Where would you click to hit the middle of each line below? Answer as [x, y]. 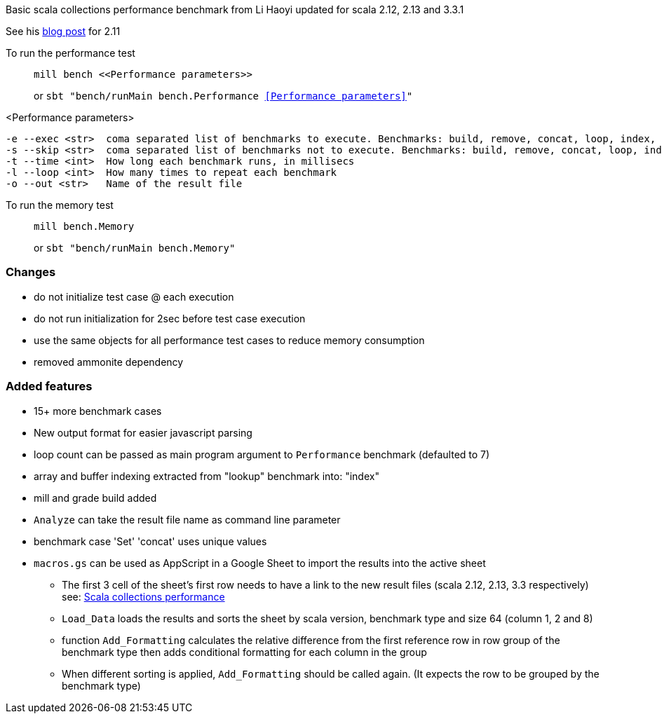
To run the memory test [60, 205]
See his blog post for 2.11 [63, 31]
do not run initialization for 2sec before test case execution [170, 318]
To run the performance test [70, 53]
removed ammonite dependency [109, 362]
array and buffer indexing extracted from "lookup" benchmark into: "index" [207, 476]
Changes [31, 272]
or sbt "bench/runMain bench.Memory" [135, 248]
